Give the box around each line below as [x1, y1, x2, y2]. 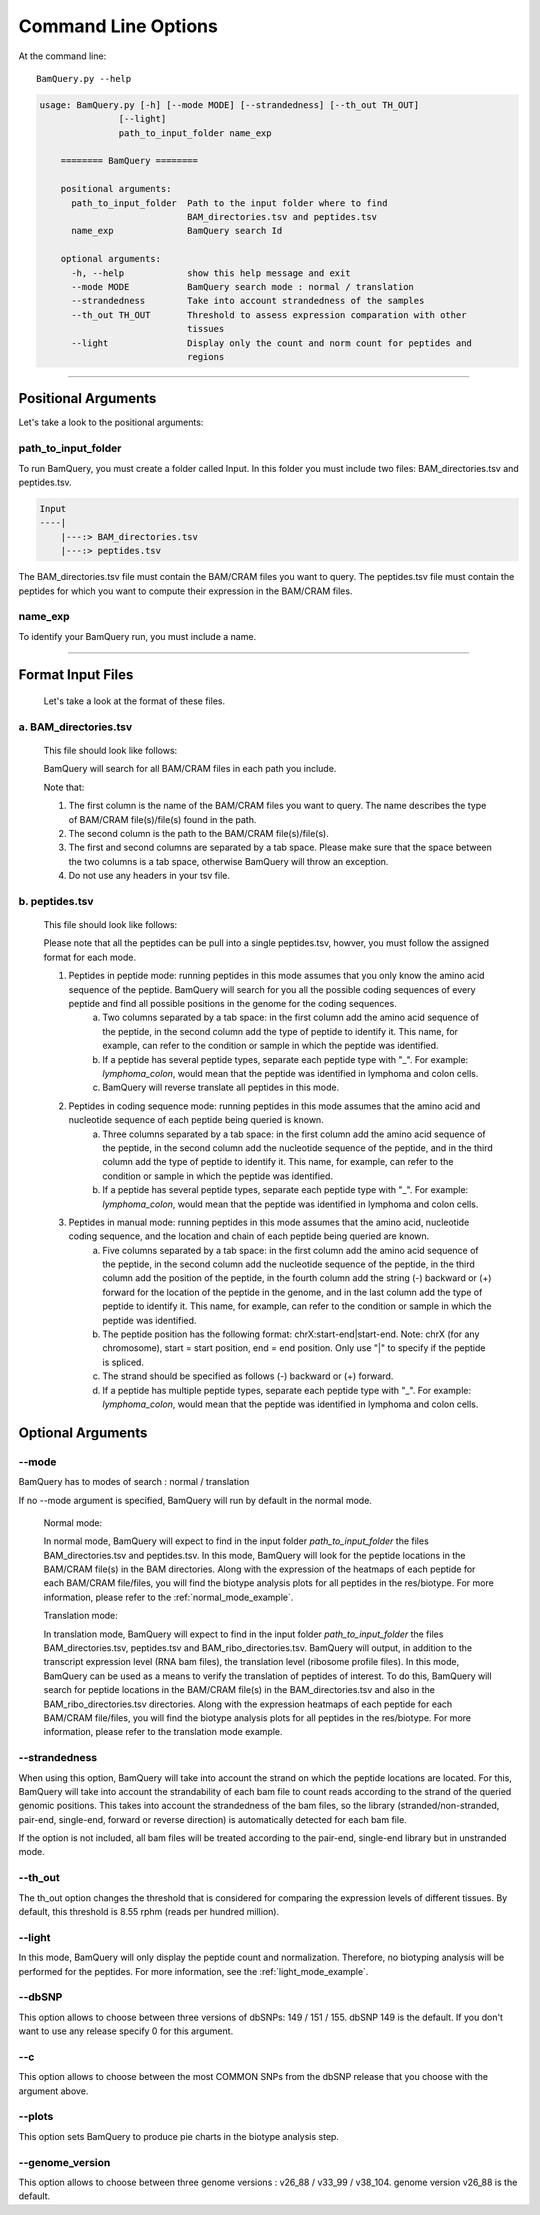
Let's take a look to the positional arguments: [18, 416, 204, 429]
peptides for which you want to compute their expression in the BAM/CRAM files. [18, 585, 353, 597]
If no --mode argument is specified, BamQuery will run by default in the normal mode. [18, 1494, 372, 1506]
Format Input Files [18, 666, 134, 684]
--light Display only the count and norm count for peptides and [71, 337, 472, 349]
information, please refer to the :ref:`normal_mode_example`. [43, 1591, 294, 1603]
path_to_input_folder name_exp [118, 127, 272, 139]
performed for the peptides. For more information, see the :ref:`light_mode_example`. [18, 1965, 369, 1977]
